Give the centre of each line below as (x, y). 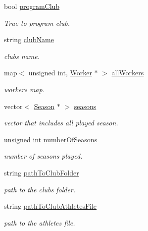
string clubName (29, 39)
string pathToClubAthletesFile (50, 206)
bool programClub (32, 6)
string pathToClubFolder (42, 172)
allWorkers (128, 73)
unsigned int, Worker (60, 73)
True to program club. (37, 23)
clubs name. (22, 56)
